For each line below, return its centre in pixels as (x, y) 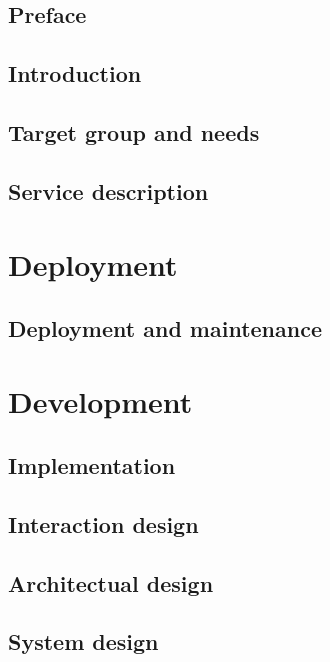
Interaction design (103, 523)
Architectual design (111, 582)
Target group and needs (134, 131)
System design (83, 641)
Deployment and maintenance (165, 327)
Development (100, 401)
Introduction (75, 73)
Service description (108, 190)
